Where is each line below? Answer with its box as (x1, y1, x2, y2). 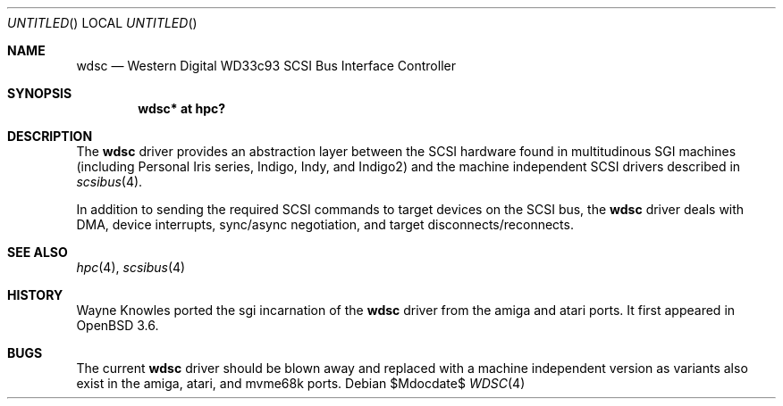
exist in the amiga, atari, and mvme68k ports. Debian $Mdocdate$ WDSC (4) (76, 376, 526, 391)
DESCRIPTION (7, 128, 93, 144)
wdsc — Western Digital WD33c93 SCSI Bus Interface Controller (76, 58, 456, 73)
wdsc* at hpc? (138, 101, 226, 116)
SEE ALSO (7, 244, 68, 260)
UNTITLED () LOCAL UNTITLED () (7, 15, 198, 30)
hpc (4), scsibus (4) (76, 260, 186, 275)
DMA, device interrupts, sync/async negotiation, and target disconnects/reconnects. (76, 217, 574, 232)
